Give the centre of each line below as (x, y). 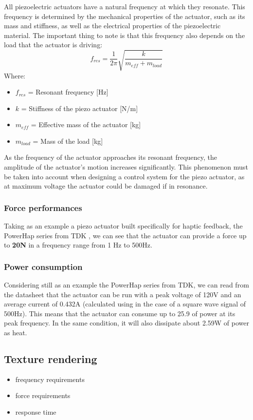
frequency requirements (50, 379)
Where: (15, 75)
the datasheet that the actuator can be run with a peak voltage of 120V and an (123, 294)
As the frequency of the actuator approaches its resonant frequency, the (111, 157)
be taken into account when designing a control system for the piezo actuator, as (124, 176)
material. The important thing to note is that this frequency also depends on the (125, 35)
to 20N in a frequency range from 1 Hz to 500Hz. (78, 245)
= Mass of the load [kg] (68, 141)
